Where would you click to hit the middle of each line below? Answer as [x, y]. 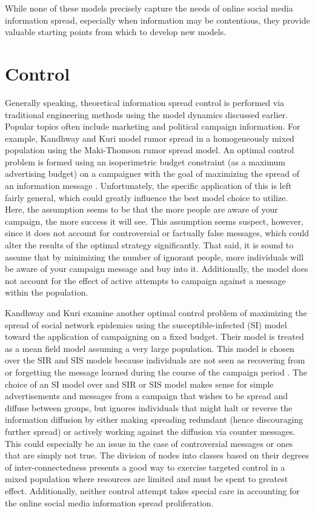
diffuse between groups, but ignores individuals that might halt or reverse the [149, 407]
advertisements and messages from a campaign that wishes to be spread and [146, 396]
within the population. [47, 292]
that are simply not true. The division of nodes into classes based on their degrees [157, 455]
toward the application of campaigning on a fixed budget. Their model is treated [154, 336]
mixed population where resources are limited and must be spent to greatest [147, 479]
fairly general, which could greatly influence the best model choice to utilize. [147, 197]
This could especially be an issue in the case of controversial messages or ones [149, 443]
